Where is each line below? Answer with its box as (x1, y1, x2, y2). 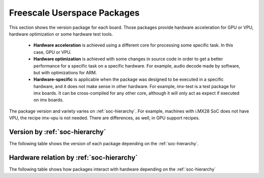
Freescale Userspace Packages (9, 7, 140, 18)
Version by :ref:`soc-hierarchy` (9, 128, 106, 136)
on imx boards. (33, 97, 64, 103)
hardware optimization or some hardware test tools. (9, 31, 113, 37)
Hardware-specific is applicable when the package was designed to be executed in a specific (33, 76, 224, 83)
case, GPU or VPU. (33, 49, 72, 55)
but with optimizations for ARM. (33, 69, 97, 75)
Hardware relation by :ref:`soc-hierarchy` (9, 153, 138, 161)
